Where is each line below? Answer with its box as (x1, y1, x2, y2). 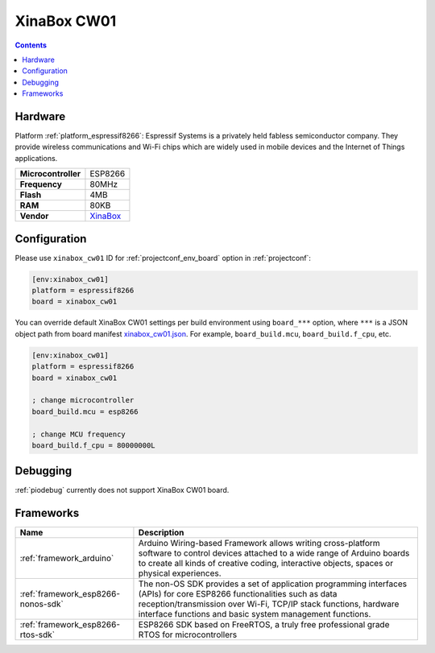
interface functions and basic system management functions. (138, 609, 371, 620)
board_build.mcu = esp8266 (31, 407, 139, 416)
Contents (14, 40, 48, 50)
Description (138, 527, 184, 539)
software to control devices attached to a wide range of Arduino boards (138, 548, 410, 559)
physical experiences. (138, 568, 222, 579)
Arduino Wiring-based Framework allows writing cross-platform (138, 538, 380, 549)
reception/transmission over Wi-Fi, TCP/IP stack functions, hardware (138, 598, 400, 610)
